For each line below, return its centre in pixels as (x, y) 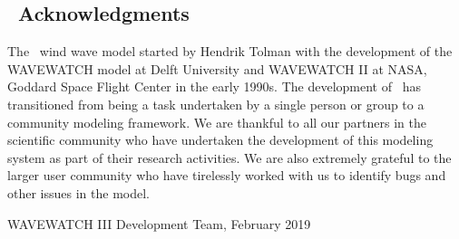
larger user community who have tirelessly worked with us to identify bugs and (227, 175)
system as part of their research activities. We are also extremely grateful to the (229, 157)
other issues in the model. (78, 192)
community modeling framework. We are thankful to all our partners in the (217, 122)
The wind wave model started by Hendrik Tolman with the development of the (230, 51)
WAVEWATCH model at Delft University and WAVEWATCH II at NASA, (217, 68)
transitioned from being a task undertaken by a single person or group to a (216, 104)
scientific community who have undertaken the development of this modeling (220, 140)
